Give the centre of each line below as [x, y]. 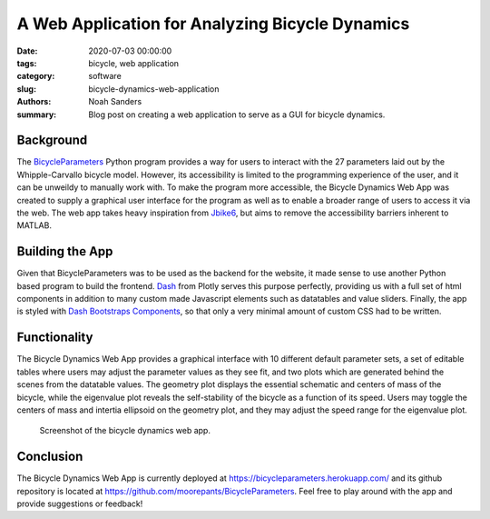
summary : [37, 115]
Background [52, 140]
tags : [27, 63]
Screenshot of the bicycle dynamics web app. [125, 431]
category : [36, 76]
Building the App [65, 251]
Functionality [55, 338]
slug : [26, 89]
